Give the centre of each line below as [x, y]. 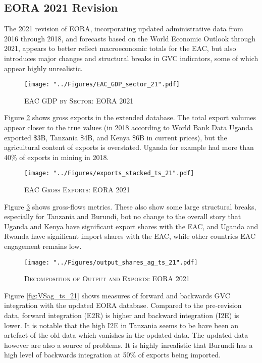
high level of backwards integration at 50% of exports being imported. [112, 355]
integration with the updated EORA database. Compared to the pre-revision [123, 305]
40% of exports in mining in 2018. [57, 157]
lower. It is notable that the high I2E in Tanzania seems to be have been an [121, 325]
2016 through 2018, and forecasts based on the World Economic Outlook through [130, 38]
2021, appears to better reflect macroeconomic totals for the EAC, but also [120, 48]
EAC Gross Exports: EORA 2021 [77, 190]
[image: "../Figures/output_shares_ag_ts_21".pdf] [111, 262]
